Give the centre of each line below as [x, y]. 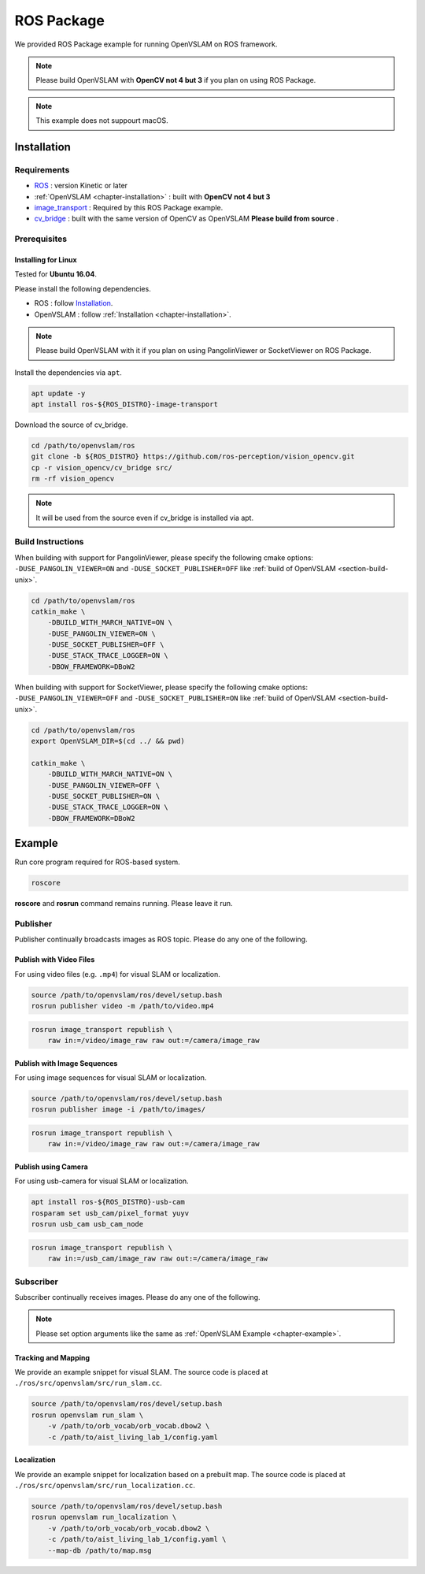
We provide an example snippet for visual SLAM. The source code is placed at [141, 1372]
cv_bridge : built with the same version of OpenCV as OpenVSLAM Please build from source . [186, 219]
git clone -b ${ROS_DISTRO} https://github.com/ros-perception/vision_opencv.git [193, 457]
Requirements [42, 169]
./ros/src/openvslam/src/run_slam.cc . [89, 1383]
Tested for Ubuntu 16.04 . [56, 274]
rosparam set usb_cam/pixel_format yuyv [110, 1213]
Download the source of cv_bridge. [72, 425]
